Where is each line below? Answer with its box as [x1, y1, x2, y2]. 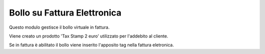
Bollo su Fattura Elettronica [9, 7, 122, 18]
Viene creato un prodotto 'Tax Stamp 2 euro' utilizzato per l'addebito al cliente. [9, 33, 169, 39]
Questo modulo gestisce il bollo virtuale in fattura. [9, 24, 110, 30]
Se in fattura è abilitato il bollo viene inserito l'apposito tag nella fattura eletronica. [9, 42, 174, 48]
